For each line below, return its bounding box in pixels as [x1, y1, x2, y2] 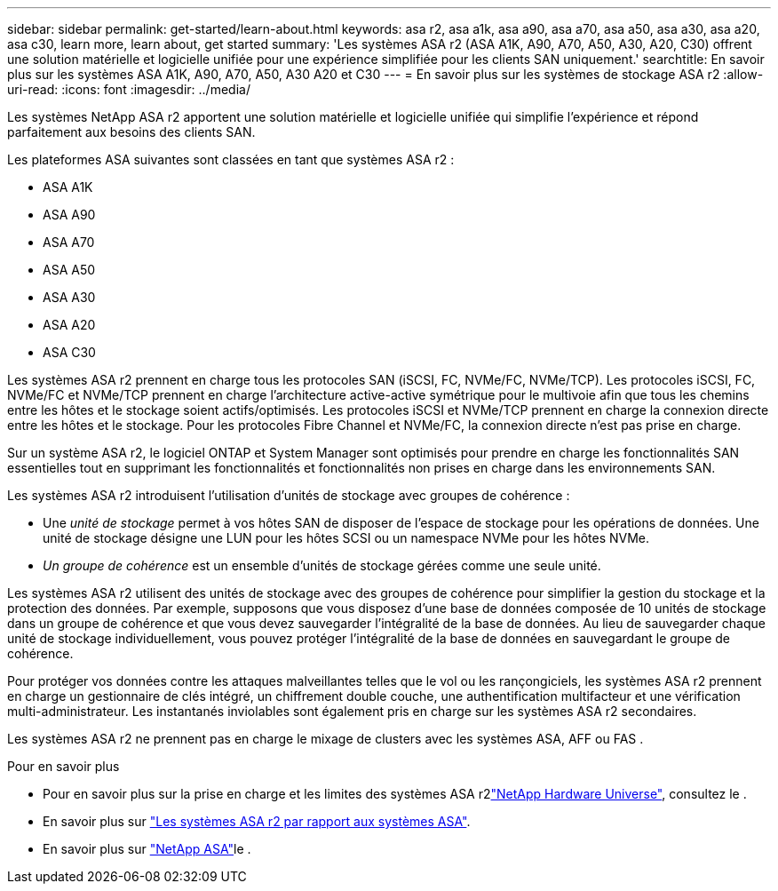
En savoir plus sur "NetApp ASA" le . [43, 841, 251, 856]
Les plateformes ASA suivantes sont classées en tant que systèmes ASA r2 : [7, 152, 455, 167]
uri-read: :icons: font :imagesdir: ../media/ [7, 82, 250, 97]
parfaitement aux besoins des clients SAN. [7, 124, 256, 139]
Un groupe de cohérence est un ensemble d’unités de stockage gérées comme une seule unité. [43, 558, 601, 573]
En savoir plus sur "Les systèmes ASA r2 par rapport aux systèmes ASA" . [43, 814, 471, 829]
